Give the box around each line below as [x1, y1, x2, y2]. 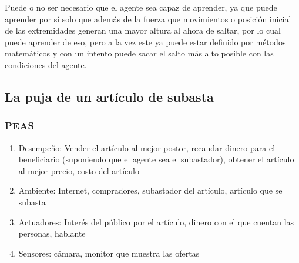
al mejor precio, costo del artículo [18, 164, 139, 177]
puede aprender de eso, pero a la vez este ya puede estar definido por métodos [5, 35, 286, 48]
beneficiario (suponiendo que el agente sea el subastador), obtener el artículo [18, 153, 294, 165]
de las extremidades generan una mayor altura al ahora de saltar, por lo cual [5, 24, 281, 36]
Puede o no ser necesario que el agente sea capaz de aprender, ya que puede [5, 1, 277, 13]
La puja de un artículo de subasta [5, 87, 214, 105]
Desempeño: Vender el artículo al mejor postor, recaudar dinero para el [18, 141, 276, 154]
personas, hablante [18, 227, 86, 239]
